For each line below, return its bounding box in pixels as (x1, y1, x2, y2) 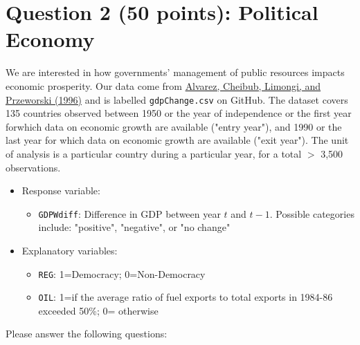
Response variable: (21, 183, 100, 198)
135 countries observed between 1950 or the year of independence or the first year (6, 106, 352, 120)
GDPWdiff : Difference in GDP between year (38, 206, 221, 221)
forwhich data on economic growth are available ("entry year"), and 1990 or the (6, 119, 342, 133)
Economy (6, 25, 95, 53)
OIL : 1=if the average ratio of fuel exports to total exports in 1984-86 (38, 290, 333, 304)
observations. (6, 160, 61, 174)
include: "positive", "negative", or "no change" (38, 220, 231, 234)
